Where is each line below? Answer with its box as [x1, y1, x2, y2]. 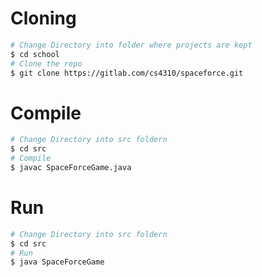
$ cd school [10, 49, 60, 59]
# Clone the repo [10, 58, 83, 69]
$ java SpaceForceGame [10, 257, 105, 267]
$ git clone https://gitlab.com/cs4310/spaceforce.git [10, 68, 244, 78]
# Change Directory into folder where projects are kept [10, 40, 253, 50]
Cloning [10, 7, 77, 30]
